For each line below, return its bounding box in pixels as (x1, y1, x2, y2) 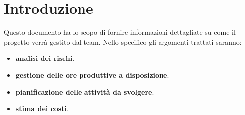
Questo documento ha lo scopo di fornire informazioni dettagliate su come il (4, 27, 236, 37)
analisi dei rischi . (15, 53, 75, 63)
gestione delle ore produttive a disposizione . (15, 69, 169, 80)
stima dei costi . (15, 103, 69, 114)
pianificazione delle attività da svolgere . (15, 86, 154, 97)
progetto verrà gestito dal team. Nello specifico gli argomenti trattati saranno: (4, 36, 242, 47)
